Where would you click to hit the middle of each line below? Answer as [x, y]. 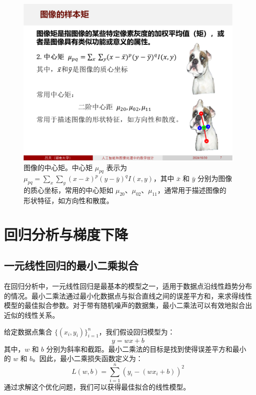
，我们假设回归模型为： [137, 331]
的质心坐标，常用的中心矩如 [68, 190]
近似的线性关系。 [32, 315]
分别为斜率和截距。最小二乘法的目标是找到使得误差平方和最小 [146, 349]
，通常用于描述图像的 [192, 190]
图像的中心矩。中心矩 [58, 167]
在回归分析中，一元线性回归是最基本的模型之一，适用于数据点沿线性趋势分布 [128, 286]
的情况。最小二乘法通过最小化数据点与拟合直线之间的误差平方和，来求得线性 [128, 295]
